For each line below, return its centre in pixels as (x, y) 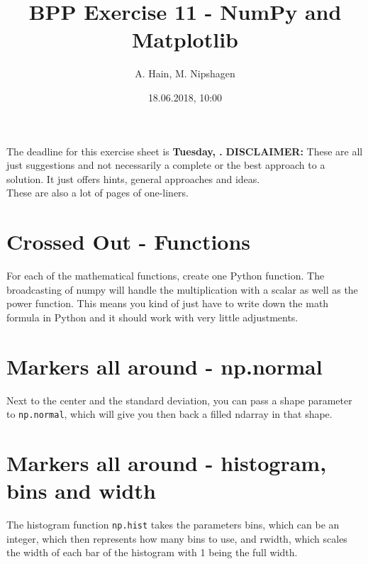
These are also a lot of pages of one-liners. (98, 193)
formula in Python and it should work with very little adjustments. (152, 317)
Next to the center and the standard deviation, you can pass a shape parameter (179, 400)
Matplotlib (185, 39)
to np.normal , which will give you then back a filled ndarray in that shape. (169, 414)
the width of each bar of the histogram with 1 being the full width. (152, 552)
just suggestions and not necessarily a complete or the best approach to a (166, 165)
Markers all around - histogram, (167, 462)
